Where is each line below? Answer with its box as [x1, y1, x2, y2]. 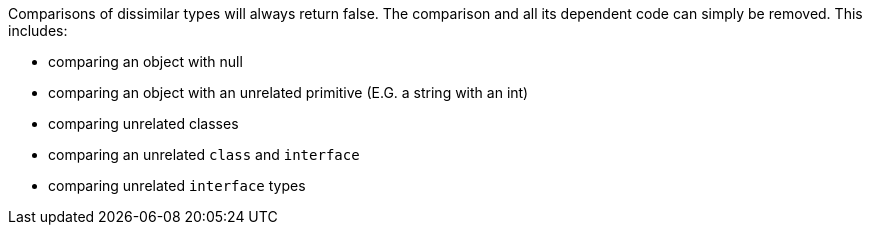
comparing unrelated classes [48, 115, 239, 132]
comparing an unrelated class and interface [48, 146, 360, 163]
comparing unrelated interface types [48, 177, 306, 194]
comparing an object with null [48, 53, 243, 70]
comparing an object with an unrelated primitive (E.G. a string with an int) [48, 84, 529, 101]
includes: [8, 22, 68, 39]
